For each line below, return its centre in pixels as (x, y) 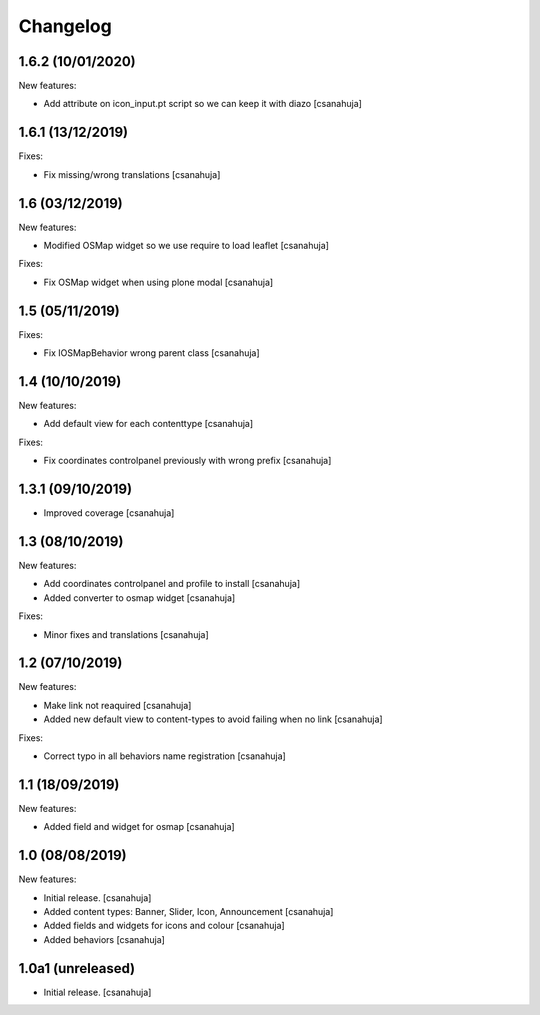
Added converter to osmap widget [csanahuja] (139, 597)
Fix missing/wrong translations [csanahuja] (132, 174)
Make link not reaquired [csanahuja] (117, 705)
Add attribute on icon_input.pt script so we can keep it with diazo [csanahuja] (202, 104)
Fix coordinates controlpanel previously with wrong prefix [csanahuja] (187, 461)
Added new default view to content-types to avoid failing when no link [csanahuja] (213, 719)
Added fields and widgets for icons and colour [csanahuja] (164, 926)
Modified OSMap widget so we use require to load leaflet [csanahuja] (186, 246)
